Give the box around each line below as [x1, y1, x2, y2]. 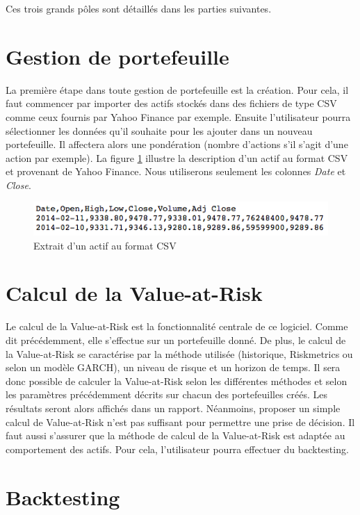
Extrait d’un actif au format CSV [33, 238, 177, 252]
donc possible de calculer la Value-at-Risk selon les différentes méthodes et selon [6, 373, 347, 388]
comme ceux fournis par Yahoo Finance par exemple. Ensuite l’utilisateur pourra [6, 109, 351, 124]
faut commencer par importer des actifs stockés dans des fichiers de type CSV [6, 96, 337, 111]
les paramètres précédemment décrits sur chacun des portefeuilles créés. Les [6, 387, 327, 402]
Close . [6, 177, 31, 192]
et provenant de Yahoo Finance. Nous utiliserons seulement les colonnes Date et [6, 164, 346, 179]
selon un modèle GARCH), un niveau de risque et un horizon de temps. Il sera [6, 360, 341, 375]
